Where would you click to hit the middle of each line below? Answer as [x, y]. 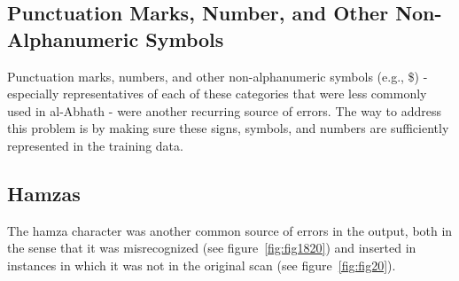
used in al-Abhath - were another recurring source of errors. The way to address [224, 110]
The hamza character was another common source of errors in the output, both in [230, 230]
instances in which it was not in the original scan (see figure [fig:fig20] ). [202, 265]
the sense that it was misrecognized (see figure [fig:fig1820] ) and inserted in [212, 248]
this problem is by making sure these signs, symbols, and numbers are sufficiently [228, 128]
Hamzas [44, 193]
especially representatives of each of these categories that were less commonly [217, 94]
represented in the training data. [95, 145]
